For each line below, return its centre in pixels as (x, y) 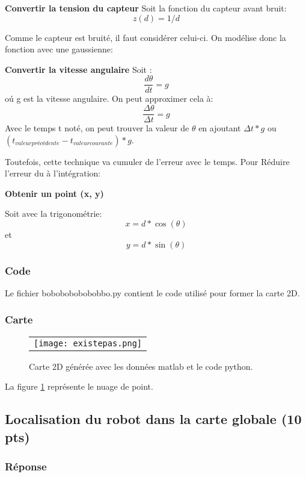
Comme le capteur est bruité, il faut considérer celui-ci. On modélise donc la (145, 37)
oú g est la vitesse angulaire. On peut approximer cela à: (109, 98)
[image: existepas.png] (88, 343)
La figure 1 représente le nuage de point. (79, 386)
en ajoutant (220, 128)
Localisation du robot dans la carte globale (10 (153, 419)
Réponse (26, 466)
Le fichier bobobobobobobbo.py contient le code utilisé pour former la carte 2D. (152, 292)
